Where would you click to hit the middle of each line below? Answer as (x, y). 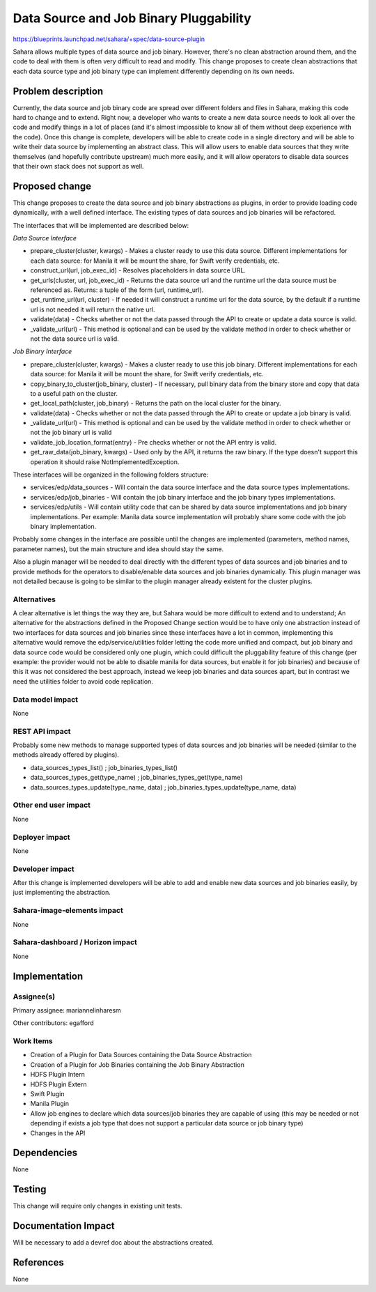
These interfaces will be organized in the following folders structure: (111, 475)
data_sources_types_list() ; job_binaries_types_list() (104, 767)
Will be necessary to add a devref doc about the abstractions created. (113, 1243)
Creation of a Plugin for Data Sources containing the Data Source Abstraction (141, 1055)
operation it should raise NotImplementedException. (105, 462)
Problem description (58, 91)
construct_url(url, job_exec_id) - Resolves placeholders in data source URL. (138, 270)
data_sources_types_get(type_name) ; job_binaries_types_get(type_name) (136, 778)
